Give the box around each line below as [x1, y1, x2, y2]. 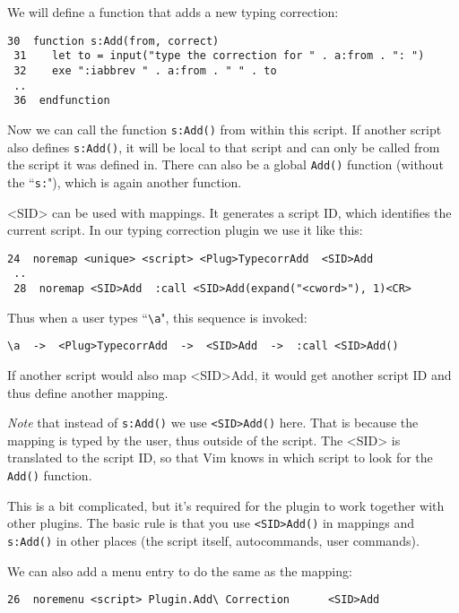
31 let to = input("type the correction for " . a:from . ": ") [13, 49, 425, 63]
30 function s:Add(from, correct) [7, 34, 220, 47]
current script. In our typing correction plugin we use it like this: [7, 220, 363, 239]
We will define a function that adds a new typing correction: [7, 3, 339, 21]
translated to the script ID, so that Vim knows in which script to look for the [7, 448, 433, 467]
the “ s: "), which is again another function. [7, 172, 242, 191]
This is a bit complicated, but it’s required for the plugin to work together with [7, 496, 445, 514]
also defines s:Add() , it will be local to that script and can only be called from [7, 137, 440, 156]
